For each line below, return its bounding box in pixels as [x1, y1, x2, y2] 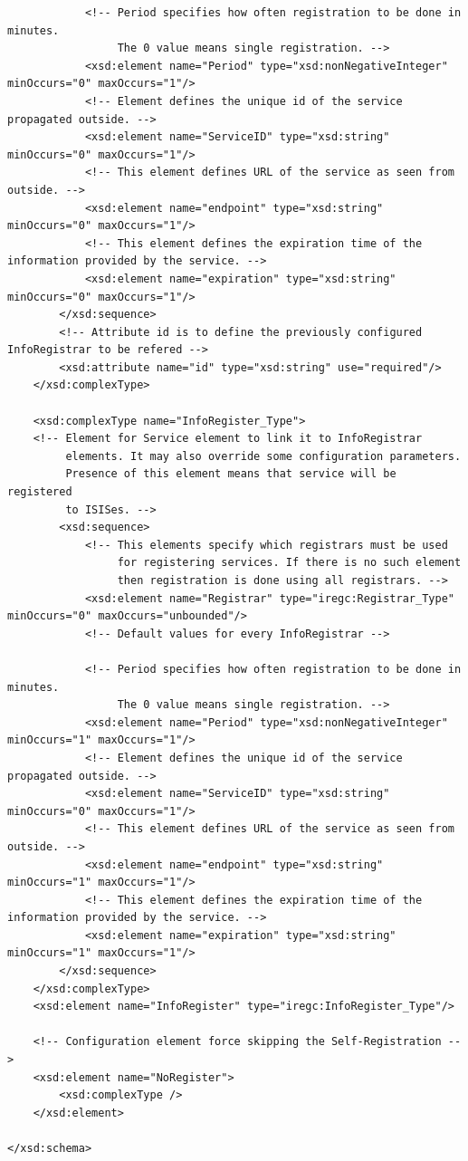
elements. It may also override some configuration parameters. [65, 449, 462, 463]
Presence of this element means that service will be [65, 467, 396, 481]
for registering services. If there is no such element [117, 556, 462, 570]
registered [7, 485, 72, 499]
